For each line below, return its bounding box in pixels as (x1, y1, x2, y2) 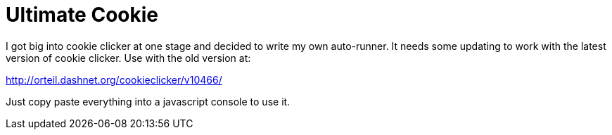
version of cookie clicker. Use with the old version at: (6, 51, 251, 64)
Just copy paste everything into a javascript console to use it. (6, 95, 291, 108)
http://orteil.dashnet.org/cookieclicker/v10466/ (6, 73, 222, 86)
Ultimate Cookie (6, 3, 158, 27)
